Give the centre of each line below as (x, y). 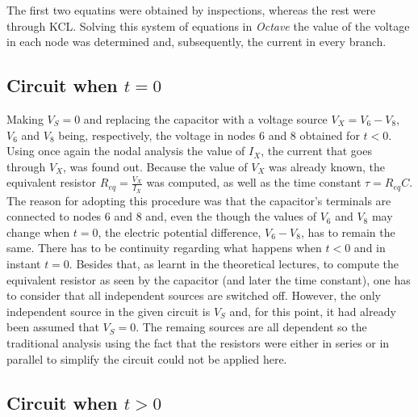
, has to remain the (348, 232)
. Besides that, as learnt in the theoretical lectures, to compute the (234, 263)
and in (370, 248)
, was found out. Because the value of (155, 166)
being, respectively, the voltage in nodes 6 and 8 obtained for (209, 135)
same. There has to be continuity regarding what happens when (164, 248)
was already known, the (327, 166)
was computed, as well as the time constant (254, 182)
